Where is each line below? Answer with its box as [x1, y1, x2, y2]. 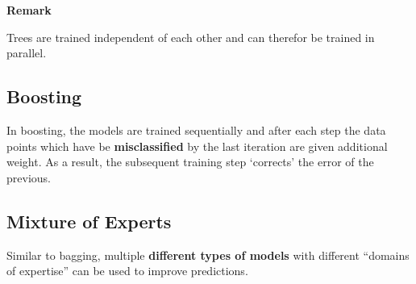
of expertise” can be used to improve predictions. [6, 262, 248, 279]
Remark [6, 2, 52, 18]
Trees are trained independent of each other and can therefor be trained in [6, 28, 375, 45]
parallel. [6, 44, 47, 61]
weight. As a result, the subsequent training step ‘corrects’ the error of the [6, 153, 374, 170]
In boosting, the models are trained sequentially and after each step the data [6, 121, 386, 138]
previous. [6, 169, 51, 186]
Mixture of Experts [6, 208, 172, 233]
